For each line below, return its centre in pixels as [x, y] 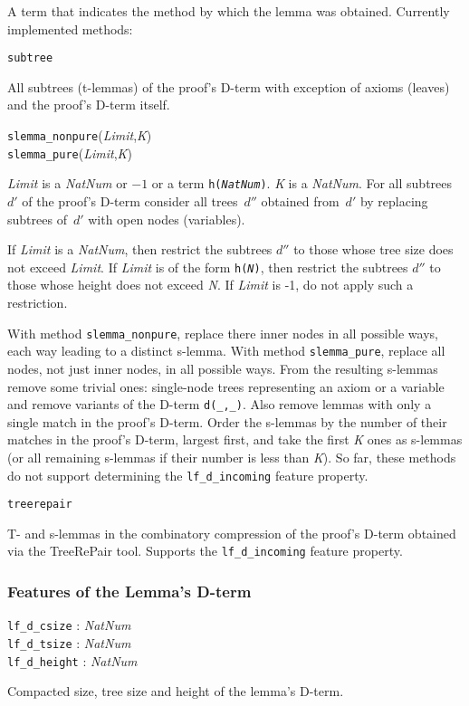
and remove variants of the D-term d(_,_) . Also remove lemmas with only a [220, 404]
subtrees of [37, 219]
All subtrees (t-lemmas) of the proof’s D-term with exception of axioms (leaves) [229, 86]
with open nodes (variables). [167, 219]
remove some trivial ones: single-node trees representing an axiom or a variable [226, 386]
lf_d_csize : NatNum [69, 625]
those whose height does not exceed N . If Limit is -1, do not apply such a [211, 285]
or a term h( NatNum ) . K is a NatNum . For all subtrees [302, 183]
